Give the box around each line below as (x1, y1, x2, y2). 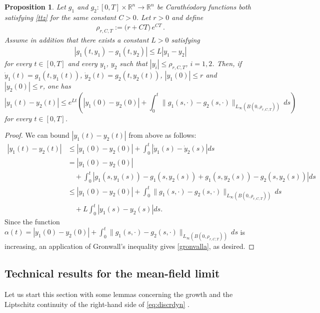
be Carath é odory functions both (156, 2, 251, 12)
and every (67, 58, 97, 68)
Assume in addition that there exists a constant (4, 35, 149, 45)
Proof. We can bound (4, 130, 69, 140)
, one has (42, 80, 71, 91)
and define (171, 12, 203, 22)
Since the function (4, 216, 60, 227)
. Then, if (212, 58, 242, 68)
